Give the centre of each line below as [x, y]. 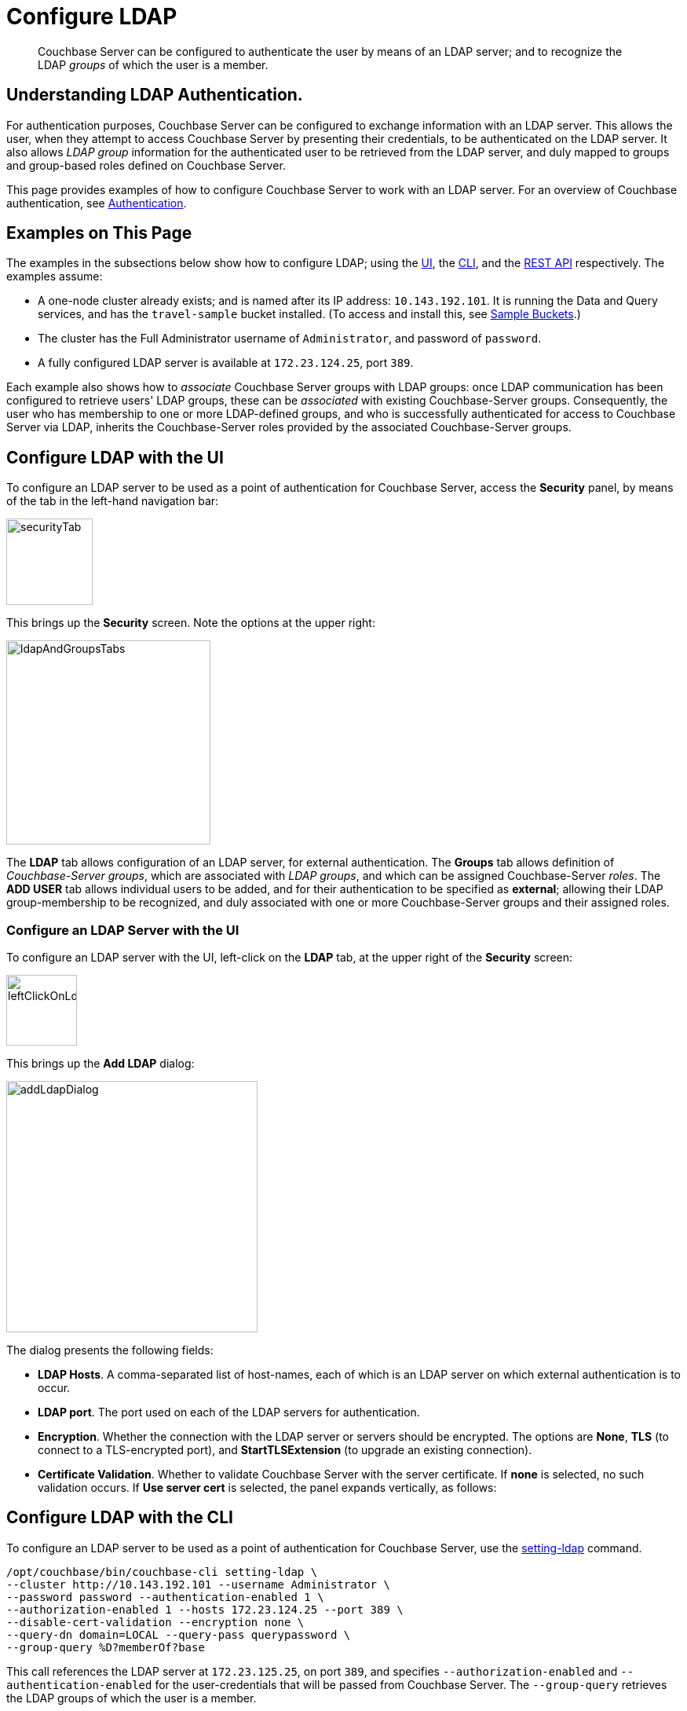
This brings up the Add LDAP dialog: [100, 1064]
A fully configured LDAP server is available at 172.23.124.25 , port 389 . [226, 363]
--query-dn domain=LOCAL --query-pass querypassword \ [179, 1634]
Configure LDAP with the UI [115, 457]
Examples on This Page [99, 233]
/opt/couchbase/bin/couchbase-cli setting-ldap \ [162, 1572]
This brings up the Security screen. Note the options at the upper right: [191, 623]
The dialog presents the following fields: [110, 1350]
